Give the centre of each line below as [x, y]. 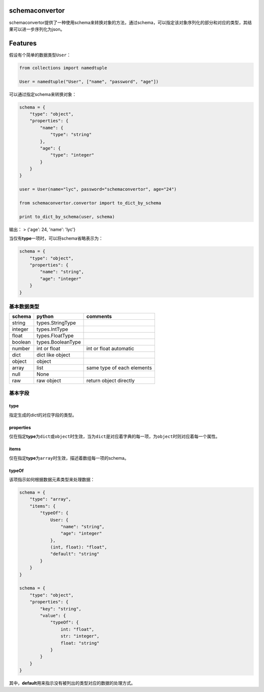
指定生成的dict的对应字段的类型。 [43, 415]
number [21, 349]
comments [99, 316]
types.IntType [52, 329]
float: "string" [80, 643]
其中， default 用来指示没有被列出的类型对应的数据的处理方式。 [72, 683]
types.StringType [56, 323]
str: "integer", [80, 636]
